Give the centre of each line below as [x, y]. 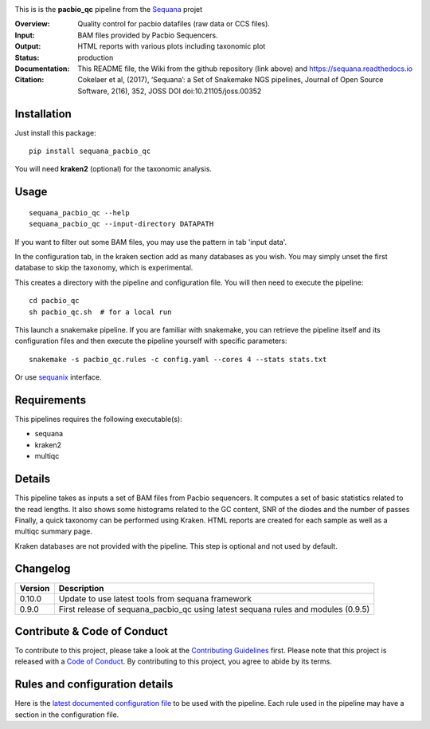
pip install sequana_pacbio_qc [90, 151]
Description [81, 588]
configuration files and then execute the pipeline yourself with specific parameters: [151, 341]
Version [35, 588]
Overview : [33, 24]
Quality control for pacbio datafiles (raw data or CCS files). [174, 24]
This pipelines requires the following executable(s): [98, 420]
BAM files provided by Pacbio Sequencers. [148, 35]
